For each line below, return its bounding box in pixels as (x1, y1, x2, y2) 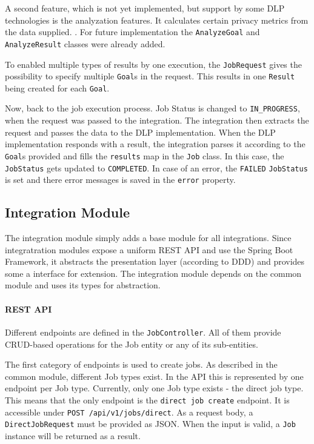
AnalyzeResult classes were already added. (5, 37, 165, 50)
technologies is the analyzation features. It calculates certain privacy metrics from (5, 13, 309, 26)
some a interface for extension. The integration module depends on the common (5, 267, 302, 279)
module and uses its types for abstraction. (5, 279, 161, 291)
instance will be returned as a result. (5, 429, 141, 442)
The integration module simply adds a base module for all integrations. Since (5, 231, 292, 244)
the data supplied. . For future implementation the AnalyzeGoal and (5, 25, 260, 38)
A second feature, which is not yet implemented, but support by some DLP (5, 2, 285, 14)
